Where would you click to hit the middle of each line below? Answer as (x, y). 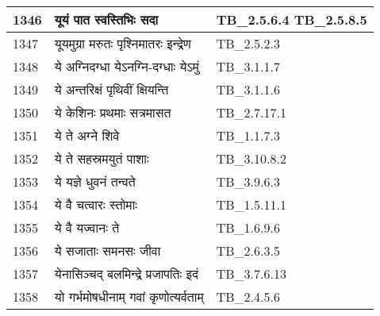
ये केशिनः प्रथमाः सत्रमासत (113, 112)
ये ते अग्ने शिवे (87, 135)
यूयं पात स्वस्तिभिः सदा (106, 19)
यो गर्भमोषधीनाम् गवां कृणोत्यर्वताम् (129, 297)
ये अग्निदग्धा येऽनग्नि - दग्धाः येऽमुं (127, 66)
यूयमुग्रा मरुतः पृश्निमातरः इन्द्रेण (123, 43)
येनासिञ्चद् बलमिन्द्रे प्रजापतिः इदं (127, 274)
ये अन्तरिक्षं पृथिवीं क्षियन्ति (111, 89)
